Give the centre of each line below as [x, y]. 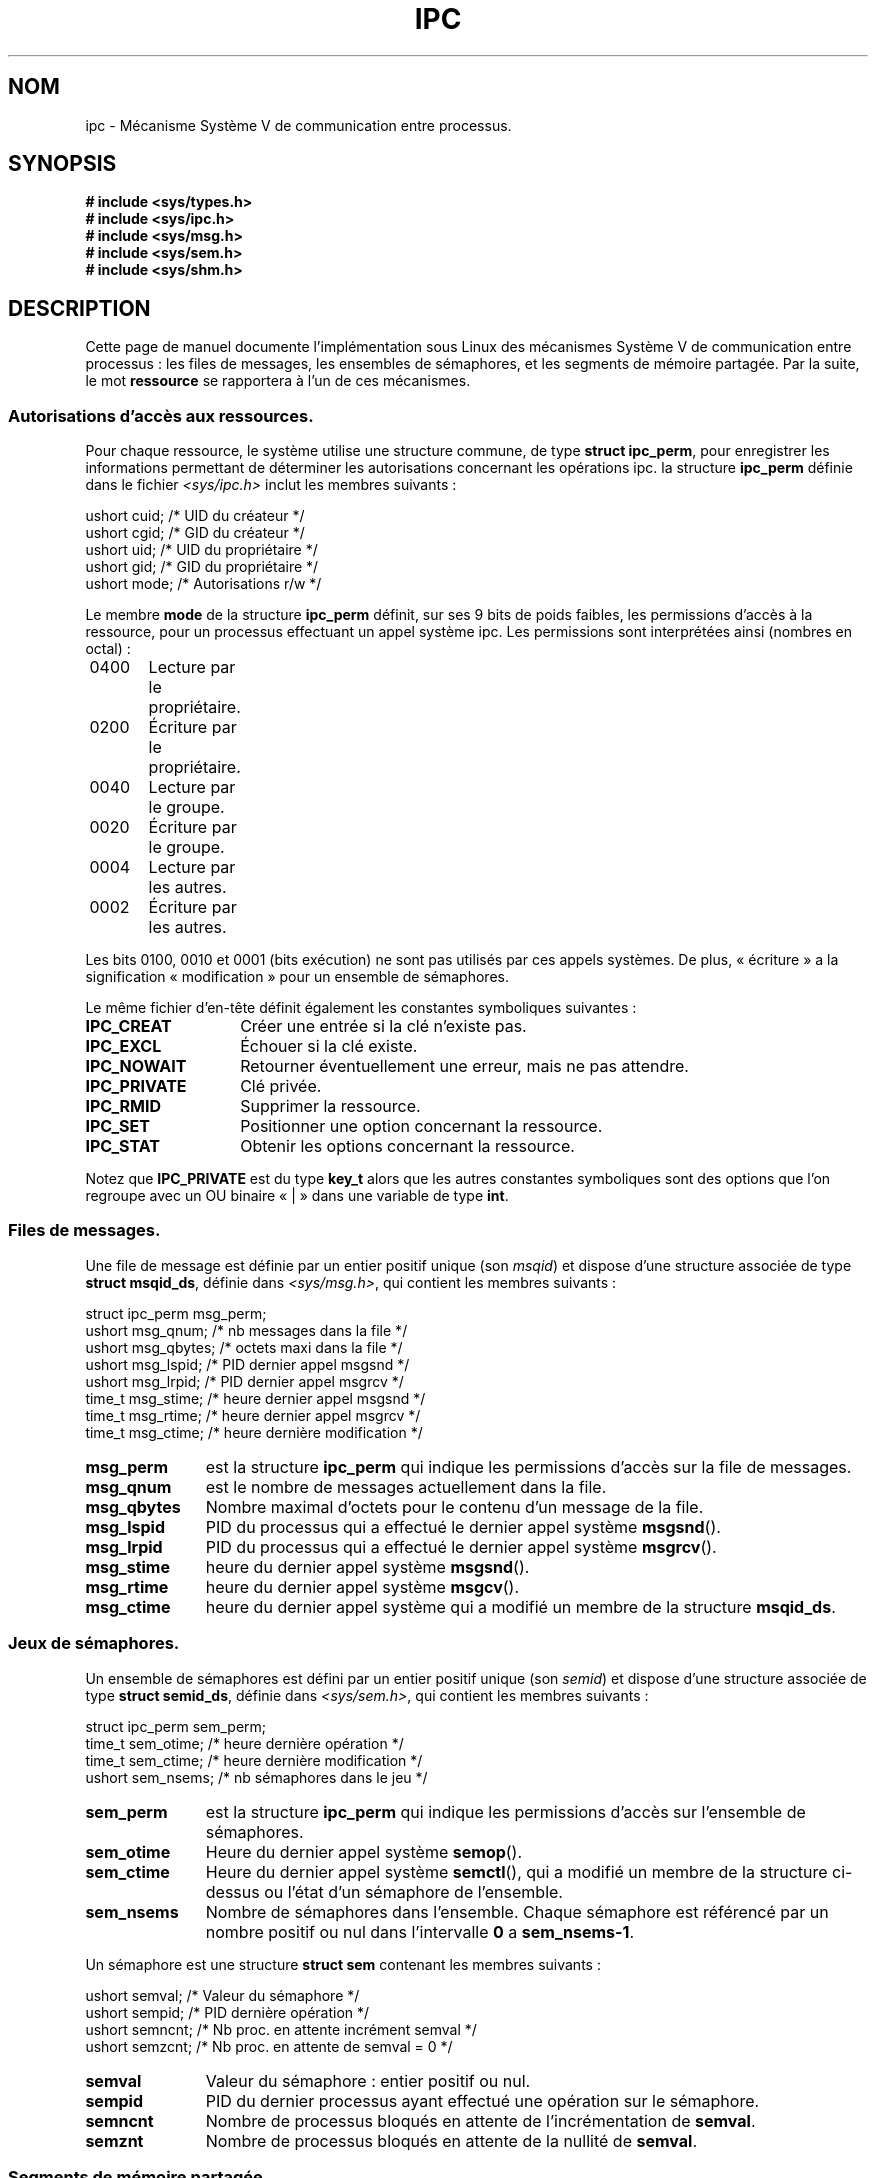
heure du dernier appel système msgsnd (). [367, 1566]
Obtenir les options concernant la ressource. [407, 1146]
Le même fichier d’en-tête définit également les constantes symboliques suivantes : [361, 1008]
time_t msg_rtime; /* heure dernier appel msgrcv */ [253, 1415]
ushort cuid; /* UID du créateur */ [195, 516]
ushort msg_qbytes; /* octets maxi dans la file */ [244, 1347]
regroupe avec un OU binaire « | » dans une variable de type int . [297, 1196]
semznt [114, 2140]
